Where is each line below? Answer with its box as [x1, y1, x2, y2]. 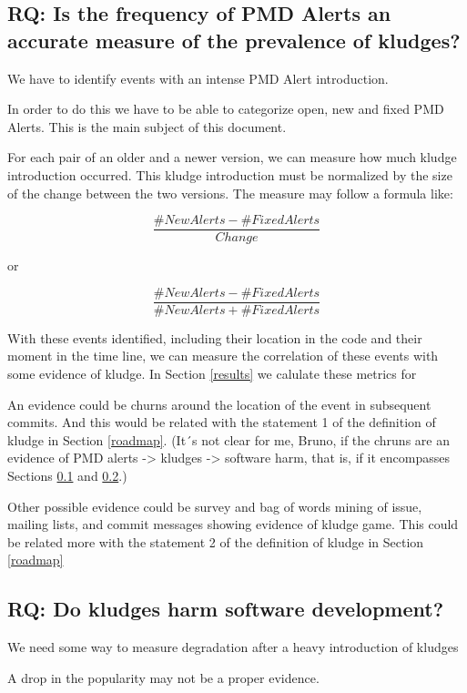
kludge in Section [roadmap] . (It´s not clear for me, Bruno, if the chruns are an [7, 430, 450, 449]
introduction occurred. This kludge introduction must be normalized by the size [7, 165, 452, 184]
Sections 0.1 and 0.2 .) [7, 466, 127, 485]
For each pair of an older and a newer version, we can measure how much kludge [7, 148, 457, 167]
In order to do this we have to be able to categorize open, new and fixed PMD [7, 99, 444, 118]
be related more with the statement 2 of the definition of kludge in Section [7, 532, 424, 551]
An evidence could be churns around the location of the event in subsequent [7, 394, 431, 413]
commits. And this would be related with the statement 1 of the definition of [7, 413, 436, 432]
